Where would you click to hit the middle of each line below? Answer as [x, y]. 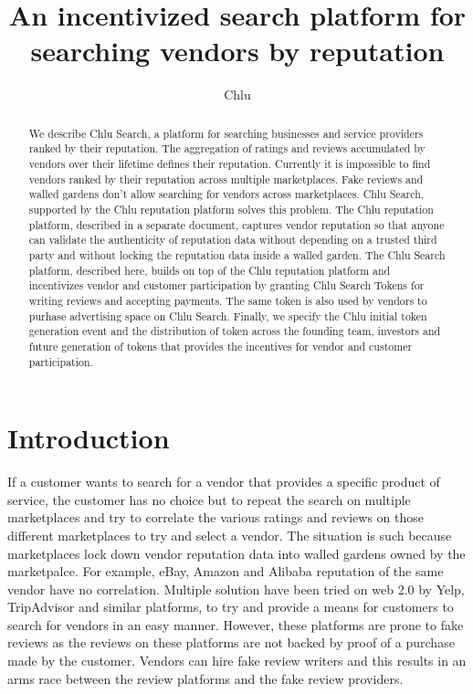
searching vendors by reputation [237, 51]
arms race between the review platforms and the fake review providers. [205, 678]
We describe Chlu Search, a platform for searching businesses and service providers [226, 133]
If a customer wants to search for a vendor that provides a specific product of [224, 482]
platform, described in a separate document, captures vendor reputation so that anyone [236, 224]
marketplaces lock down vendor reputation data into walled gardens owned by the [236, 553]
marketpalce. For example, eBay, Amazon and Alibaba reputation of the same [226, 571]
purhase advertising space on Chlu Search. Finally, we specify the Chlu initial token [228, 315]
